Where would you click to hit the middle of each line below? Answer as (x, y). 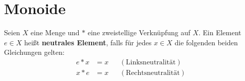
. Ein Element (220, 32)
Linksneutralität (151, 62)
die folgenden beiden (206, 42)
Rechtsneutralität (153, 73)
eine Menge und (55, 32)
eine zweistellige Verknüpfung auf (139, 32)
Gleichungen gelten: (34, 52)
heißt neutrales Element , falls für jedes (88, 42)
